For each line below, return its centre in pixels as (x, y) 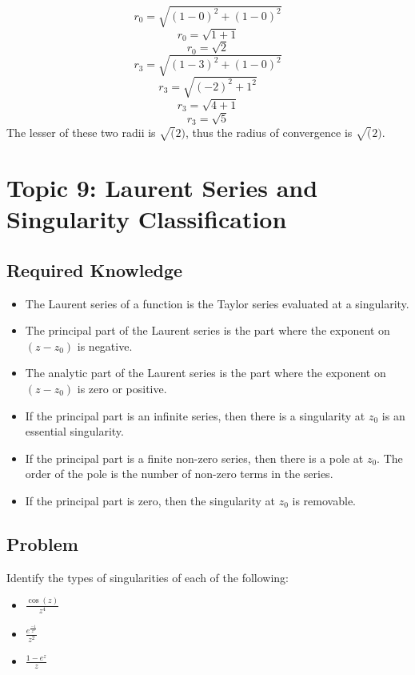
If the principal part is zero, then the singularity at (150, 500)
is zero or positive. (122, 388)
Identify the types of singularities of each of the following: (148, 577)
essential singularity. (74, 431)
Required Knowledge (95, 269)
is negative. (105, 346)
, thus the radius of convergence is (269, 133)
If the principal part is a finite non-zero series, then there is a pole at (194, 458)
